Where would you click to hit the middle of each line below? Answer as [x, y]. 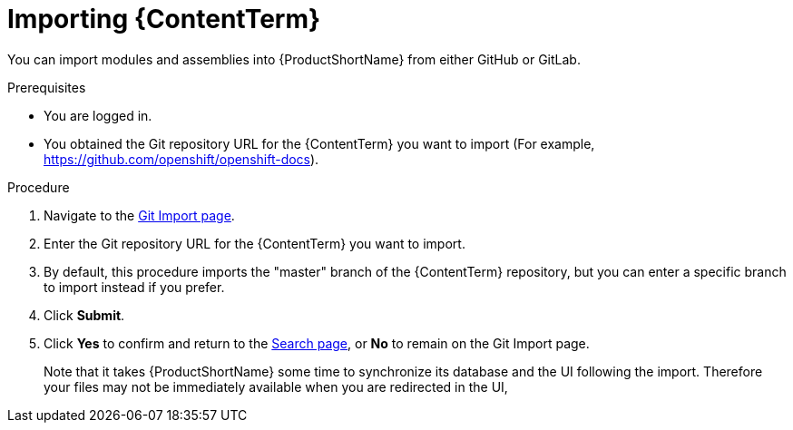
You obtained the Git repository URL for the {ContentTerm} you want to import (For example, [319, 143]
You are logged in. [98, 115]
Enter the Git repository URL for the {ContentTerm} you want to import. [255, 243]
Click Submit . [84, 315]
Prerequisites [47, 87]
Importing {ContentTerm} [164, 19]
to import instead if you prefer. [134, 287]
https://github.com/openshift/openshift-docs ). [181, 159]
